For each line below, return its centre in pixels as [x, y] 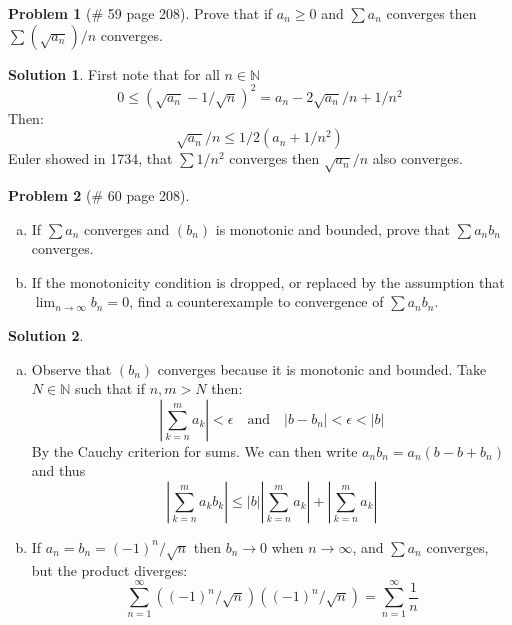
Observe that [71, 368]
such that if [109, 388]
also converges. [417, 158]
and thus [58, 470]
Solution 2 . [46, 335]
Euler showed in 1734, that [90, 158]
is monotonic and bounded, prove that [333, 228]
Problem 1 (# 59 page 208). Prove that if [140, 13]
